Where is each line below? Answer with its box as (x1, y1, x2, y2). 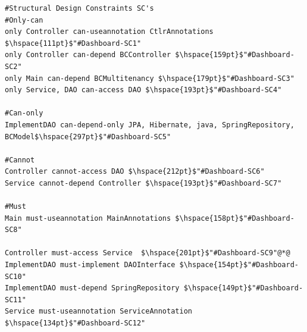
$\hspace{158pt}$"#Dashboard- (175, 214, 295, 223)
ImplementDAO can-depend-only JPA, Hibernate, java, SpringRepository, (5, 120, 295, 129)
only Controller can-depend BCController (5, 51, 171, 59)
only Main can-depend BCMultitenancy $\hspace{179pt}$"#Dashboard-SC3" (5, 74, 295, 83)
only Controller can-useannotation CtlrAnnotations (5, 27, 214, 36)
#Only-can (5, 15, 43, 24)
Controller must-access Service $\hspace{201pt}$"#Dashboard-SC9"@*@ (5, 249, 290, 258)
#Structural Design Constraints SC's (5, 4, 154, 12)
